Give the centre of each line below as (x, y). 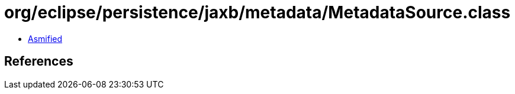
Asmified (45, 38)
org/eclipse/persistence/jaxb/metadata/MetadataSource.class (257, 12)
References (39, 61)
